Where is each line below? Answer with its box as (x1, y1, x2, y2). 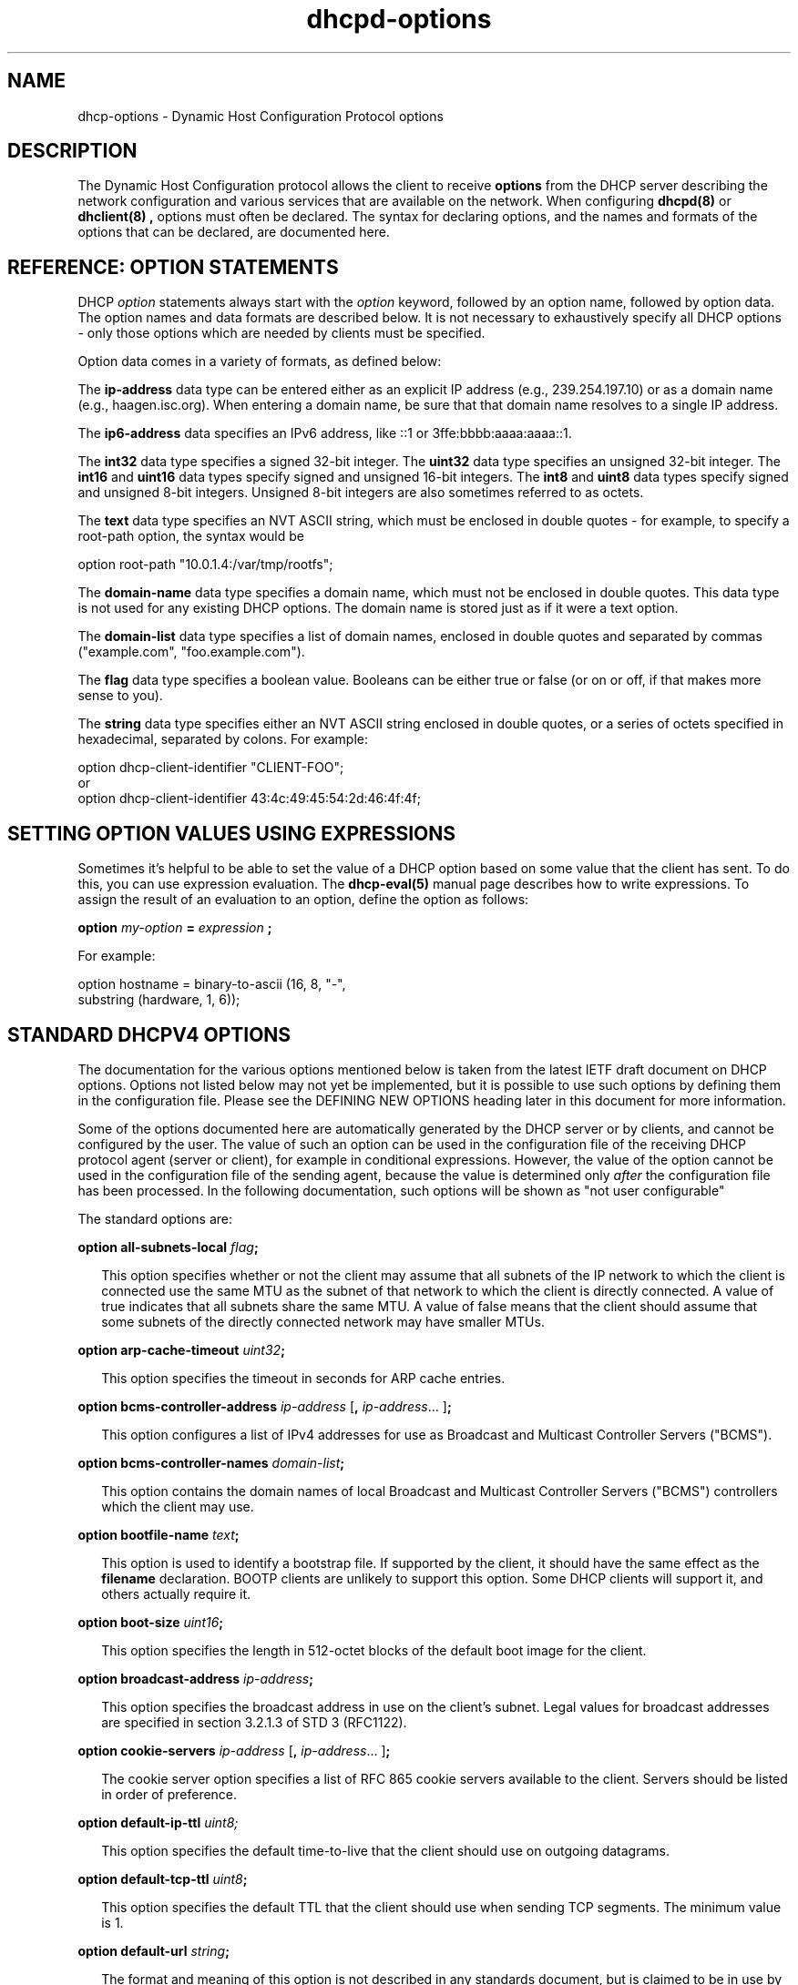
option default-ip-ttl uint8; (77, 1814, 239, 1830)
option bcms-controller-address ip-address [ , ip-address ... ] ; (77, 1398, 452, 1414)
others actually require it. (101, 1585, 251, 1602)
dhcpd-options (306, 4, 492, 35)
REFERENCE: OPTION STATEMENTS (7, 255, 339, 279)
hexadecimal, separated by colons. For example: (77, 731, 368, 748)
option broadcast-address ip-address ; (77, 1670, 313, 1686)
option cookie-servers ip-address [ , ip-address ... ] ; (77, 1742, 391, 1758)
